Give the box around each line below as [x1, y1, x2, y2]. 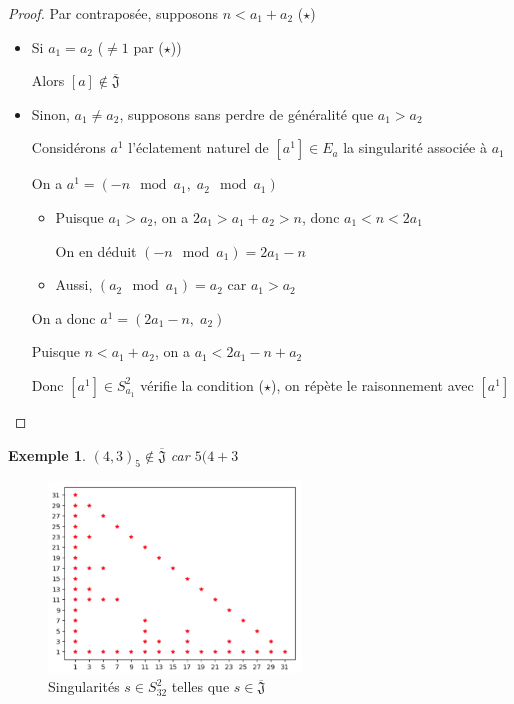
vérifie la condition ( [140, 374, 264, 395]
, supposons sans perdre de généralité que [119, 103, 374, 124]
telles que [171, 676, 230, 697]
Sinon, [31, 103, 70, 124]
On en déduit [55, 240, 137, 261]
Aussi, [55, 274, 93, 295]
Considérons [31, 137, 106, 158]
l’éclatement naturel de [128, 137, 269, 158]
